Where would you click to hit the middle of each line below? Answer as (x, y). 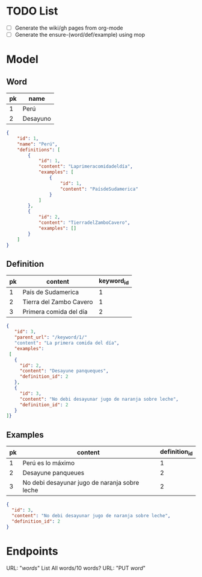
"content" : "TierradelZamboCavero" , (84, 223)
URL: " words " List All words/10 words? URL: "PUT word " (76, 568)
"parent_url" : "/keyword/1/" (50, 337)
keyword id (114, 281)
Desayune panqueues (54, 473)
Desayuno (37, 119)
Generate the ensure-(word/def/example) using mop (80, 35)
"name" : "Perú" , (38, 144)
